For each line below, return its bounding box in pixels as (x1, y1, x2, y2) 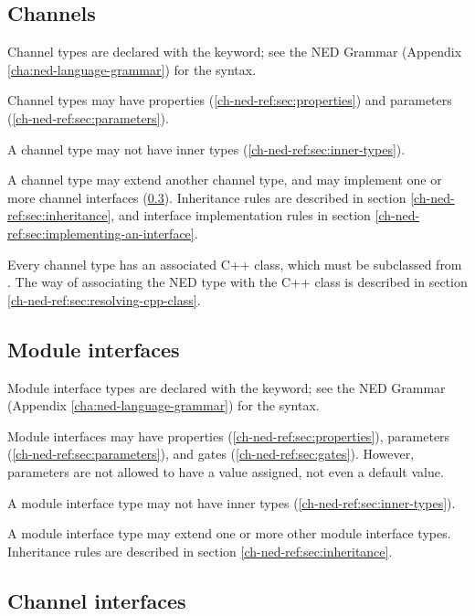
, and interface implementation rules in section (111, 206, 371, 225)
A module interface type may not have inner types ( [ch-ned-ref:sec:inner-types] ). (7, 493, 456, 512)
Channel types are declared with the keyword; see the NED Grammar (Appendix (7, 42, 462, 61)
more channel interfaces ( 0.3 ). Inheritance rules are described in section (7, 187, 406, 207)
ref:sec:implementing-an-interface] (7, 223, 195, 242)
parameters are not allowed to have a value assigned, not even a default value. (7, 462, 444, 481)
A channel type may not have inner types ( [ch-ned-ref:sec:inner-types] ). (7, 139, 406, 158)
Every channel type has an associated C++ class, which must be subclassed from (7, 254, 462, 273)
